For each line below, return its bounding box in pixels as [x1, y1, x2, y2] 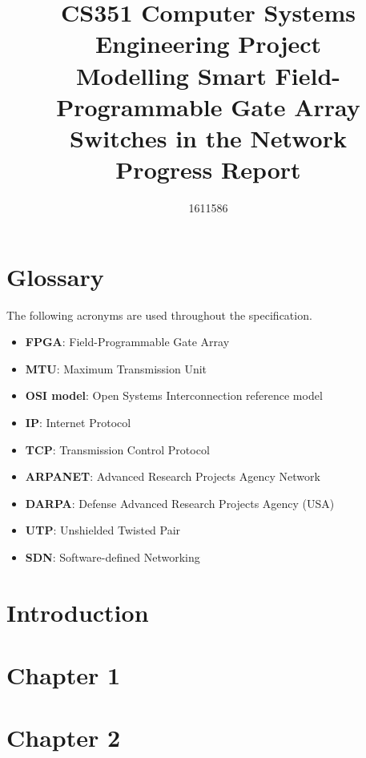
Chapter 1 [6, 659, 121, 691]
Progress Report [115, 153, 301, 186]
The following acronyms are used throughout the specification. [6, 306, 312, 323]
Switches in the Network [70, 121, 347, 154]
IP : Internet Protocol [25, 413, 131, 430]
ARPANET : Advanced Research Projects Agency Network [25, 468, 320, 485]
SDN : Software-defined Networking [25, 548, 200, 565]
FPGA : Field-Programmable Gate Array [25, 333, 230, 350]
